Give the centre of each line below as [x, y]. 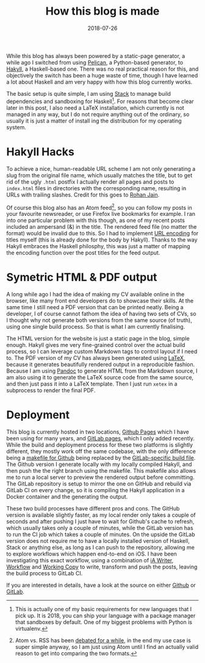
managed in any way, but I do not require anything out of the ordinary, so [98, 114]
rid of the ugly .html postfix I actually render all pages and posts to [90, 182]
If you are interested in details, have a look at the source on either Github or [101, 585]
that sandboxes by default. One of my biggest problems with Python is [103, 622]
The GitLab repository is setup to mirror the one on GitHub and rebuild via [99, 484]
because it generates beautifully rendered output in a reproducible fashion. [101, 365]
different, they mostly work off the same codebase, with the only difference [101, 451]
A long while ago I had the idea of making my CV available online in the [95, 295]
